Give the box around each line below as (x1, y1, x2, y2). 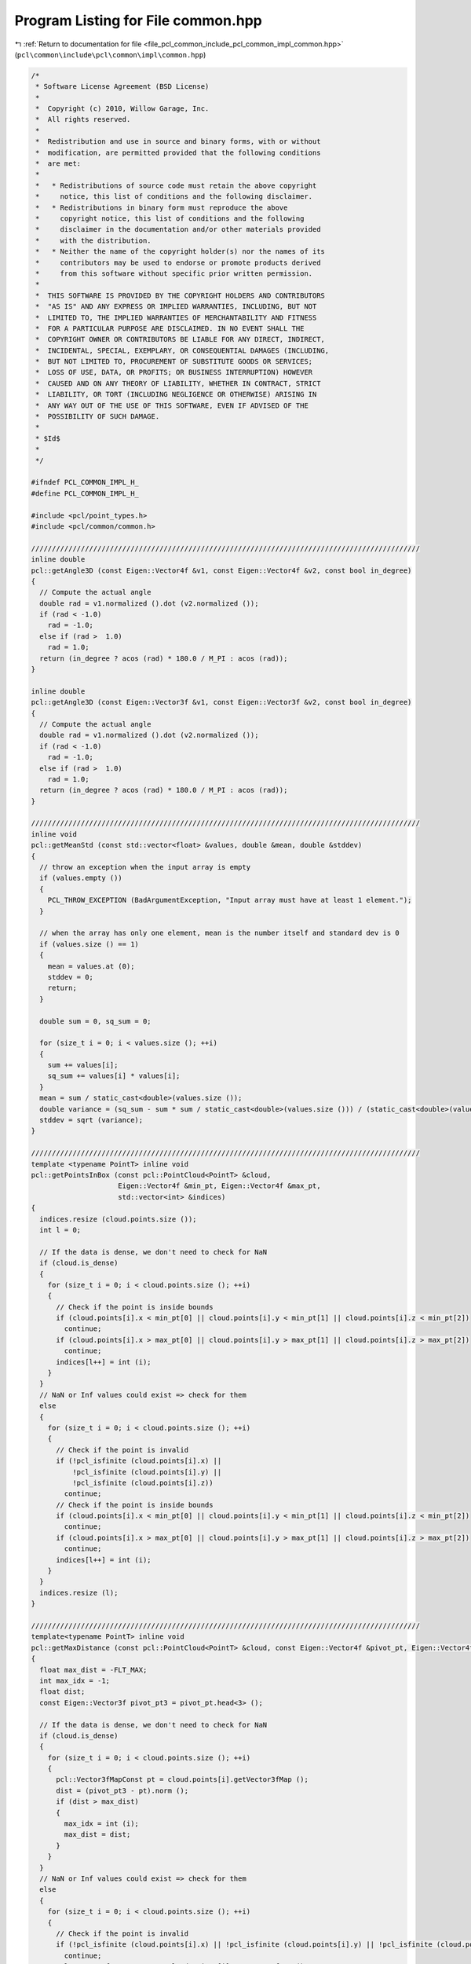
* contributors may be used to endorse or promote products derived (35, 258, 321, 267)
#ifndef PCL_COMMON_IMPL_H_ (31, 478, 139, 487)
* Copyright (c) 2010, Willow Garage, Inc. (35, 104, 210, 113)
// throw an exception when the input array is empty (39, 863, 251, 872)
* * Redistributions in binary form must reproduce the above (35, 203, 288, 212)
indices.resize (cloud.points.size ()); (39, 1215, 197, 1223)
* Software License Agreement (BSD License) (35, 82, 210, 91)
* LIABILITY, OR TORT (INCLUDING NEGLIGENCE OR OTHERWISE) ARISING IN (35, 390, 317, 399)
